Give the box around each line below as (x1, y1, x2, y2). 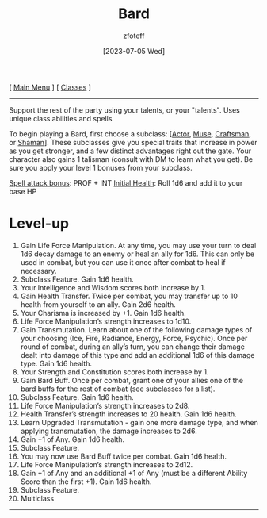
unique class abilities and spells (9, 113, 113, 123)
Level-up (9, 215, 70, 232)
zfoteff (123, 31, 145, 40)
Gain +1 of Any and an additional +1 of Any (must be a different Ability (20, 468, 248, 478)
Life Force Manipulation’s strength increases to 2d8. (20, 401, 190, 410)
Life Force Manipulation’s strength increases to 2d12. (20, 459, 193, 469)
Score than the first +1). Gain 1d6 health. (20, 477, 152, 486)
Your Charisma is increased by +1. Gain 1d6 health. (20, 308, 187, 317)
